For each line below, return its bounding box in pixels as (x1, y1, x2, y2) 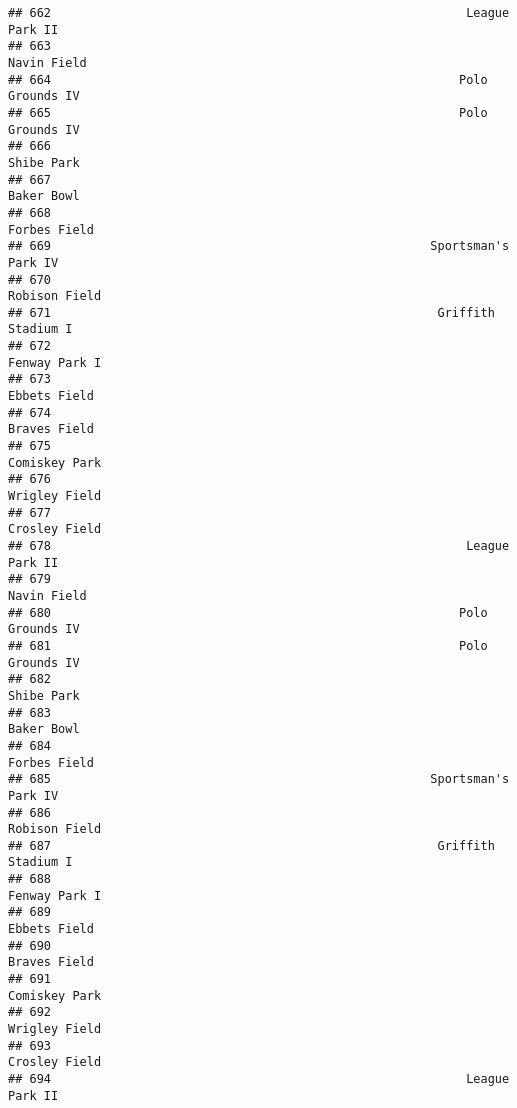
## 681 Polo (8, 638, 488, 653)
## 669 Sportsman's (8, 239, 510, 254)
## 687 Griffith (8, 838, 495, 853)
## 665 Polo (8, 105, 488, 120)
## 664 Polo (8, 72, 488, 87)
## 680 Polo (8, 605, 488, 620)
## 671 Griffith (8, 305, 495, 320)
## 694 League (8, 1072, 510, 1086)
